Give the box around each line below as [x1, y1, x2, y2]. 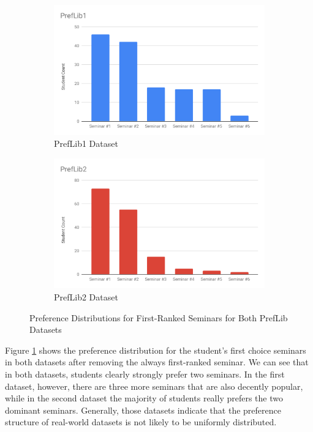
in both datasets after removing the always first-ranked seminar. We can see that [5, 356, 309, 368]
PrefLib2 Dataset [54, 291, 118, 304]
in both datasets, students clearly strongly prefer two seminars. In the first [5, 368, 285, 381]
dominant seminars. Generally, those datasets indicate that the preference [5, 403, 281, 416]
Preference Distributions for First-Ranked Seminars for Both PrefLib [29, 311, 288, 324]
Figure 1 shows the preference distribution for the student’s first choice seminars [5, 343, 306, 356]
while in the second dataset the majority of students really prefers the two [5, 392, 283, 404]
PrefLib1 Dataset [54, 137, 118, 150]
